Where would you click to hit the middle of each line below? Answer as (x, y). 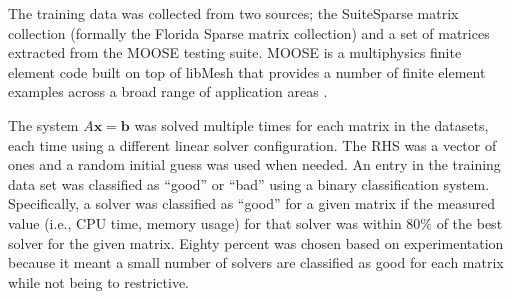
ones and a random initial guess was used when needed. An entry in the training (254, 164)
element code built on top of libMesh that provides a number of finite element (247, 71)
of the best (469, 222)
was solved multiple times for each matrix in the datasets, (311, 124)
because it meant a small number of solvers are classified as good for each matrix (256, 262)
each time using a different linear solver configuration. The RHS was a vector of (252, 144)
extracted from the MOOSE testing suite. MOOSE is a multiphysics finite (235, 52)
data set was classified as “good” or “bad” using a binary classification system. (249, 183)
